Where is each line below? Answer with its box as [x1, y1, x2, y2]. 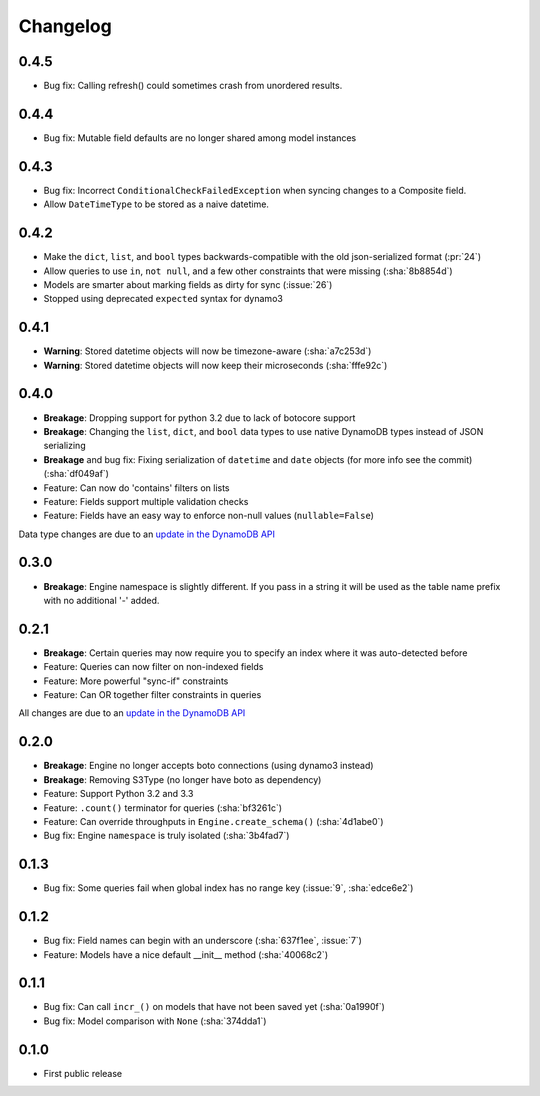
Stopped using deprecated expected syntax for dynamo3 [43, 293, 284, 305]
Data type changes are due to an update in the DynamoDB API [18, 528, 275, 540]
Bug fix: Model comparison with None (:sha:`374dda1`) [43, 1015, 267, 1027]
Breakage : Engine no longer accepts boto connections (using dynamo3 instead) [43, 760, 374, 772]
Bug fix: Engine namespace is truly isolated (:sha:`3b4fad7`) [43, 830, 290, 842]
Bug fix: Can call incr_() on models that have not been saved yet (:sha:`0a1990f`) [43, 1001, 385, 1013]
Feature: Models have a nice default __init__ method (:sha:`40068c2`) [43, 948, 329, 960]
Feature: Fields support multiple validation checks [43, 495, 249, 507]
